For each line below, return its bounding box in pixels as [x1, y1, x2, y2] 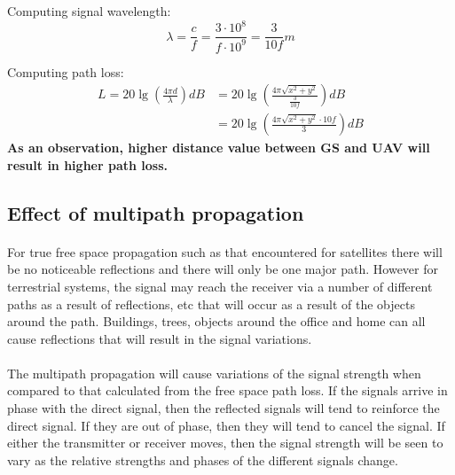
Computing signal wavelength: [7, 2, 171, 19]
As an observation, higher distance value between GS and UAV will [7, 138, 430, 157]
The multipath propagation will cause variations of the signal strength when [7, 363, 421, 382]
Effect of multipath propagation [7, 199, 304, 226]
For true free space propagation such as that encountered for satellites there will [7, 242, 443, 261]
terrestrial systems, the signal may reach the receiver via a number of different [7, 276, 433, 295]
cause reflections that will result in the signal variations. [7, 329, 312, 347]
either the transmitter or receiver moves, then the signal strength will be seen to [7, 433, 443, 452]
